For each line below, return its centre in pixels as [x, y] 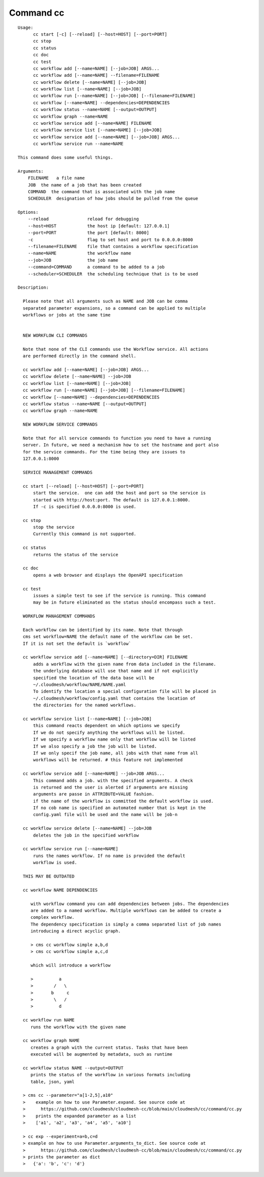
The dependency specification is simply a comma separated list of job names [126, 924]
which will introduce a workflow [71, 965]
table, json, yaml [53, 1082]
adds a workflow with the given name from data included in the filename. [125, 664]
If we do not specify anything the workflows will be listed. [109, 732]
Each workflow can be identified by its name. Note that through [103, 630]
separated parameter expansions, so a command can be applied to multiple [114, 308]
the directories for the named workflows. [85, 705]
